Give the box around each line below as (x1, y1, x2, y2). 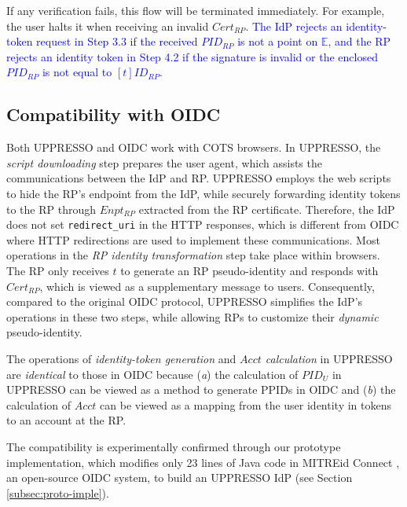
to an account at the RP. (6, 412, 126, 428)
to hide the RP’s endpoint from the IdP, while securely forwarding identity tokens (6, 185, 401, 201)
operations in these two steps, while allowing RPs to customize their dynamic (6, 308, 379, 325)
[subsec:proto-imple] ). (6, 484, 109, 501)
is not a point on (237, 33, 318, 50)
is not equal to (42, 64, 112, 80)
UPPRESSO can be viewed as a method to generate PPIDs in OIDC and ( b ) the (6, 381, 396, 398)
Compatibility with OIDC (6, 102, 221, 127)
